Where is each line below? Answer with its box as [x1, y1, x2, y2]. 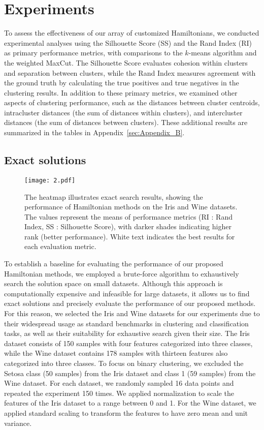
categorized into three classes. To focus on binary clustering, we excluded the [4, 358, 244, 368]
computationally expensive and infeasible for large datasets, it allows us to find [4, 288, 250, 298]
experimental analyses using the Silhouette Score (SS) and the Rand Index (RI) [4, 37, 252, 48]
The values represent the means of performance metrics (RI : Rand [24, 211, 233, 222]
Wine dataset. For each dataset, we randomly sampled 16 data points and [4, 378, 234, 388]
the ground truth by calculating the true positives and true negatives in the [4, 77, 239, 88]
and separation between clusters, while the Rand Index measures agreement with [4, 67, 256, 78]
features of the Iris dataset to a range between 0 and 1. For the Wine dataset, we [4, 397, 256, 408]
